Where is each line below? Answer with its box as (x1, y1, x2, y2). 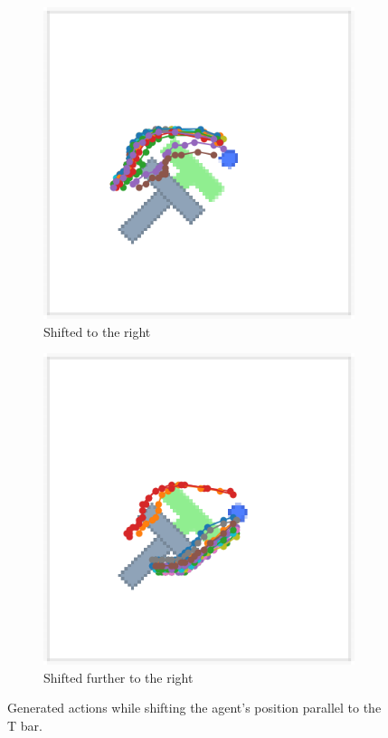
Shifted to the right (43, 321, 151, 340)
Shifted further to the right (43, 667, 194, 686)
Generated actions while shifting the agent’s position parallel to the (7, 698, 382, 717)
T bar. (7, 715, 43, 734)
